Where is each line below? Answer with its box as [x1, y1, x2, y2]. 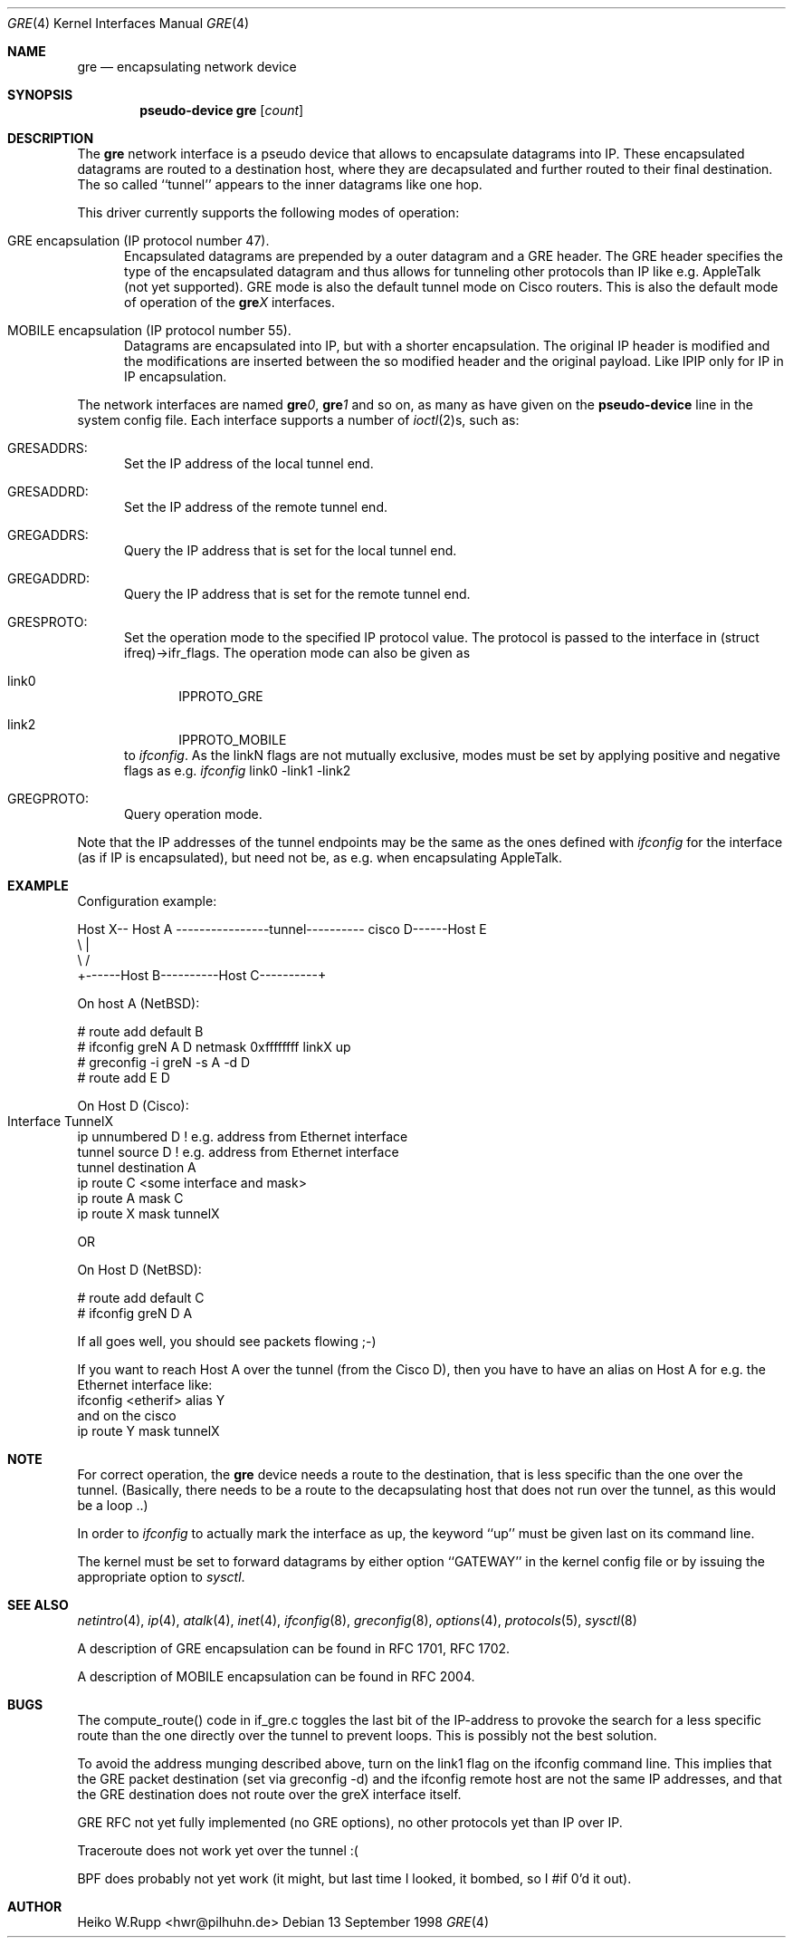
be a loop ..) [77, 1497, 148, 1513]
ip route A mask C [77, 1190, 184, 1206]
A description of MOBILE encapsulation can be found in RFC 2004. [77, 1669, 475, 1684]
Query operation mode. [124, 806, 263, 822]
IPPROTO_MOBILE [178, 732, 287, 747]
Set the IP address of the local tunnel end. [124, 456, 374, 471]
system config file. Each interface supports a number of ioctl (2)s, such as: [77, 412, 520, 428]
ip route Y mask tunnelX [77, 1423, 220, 1439]
